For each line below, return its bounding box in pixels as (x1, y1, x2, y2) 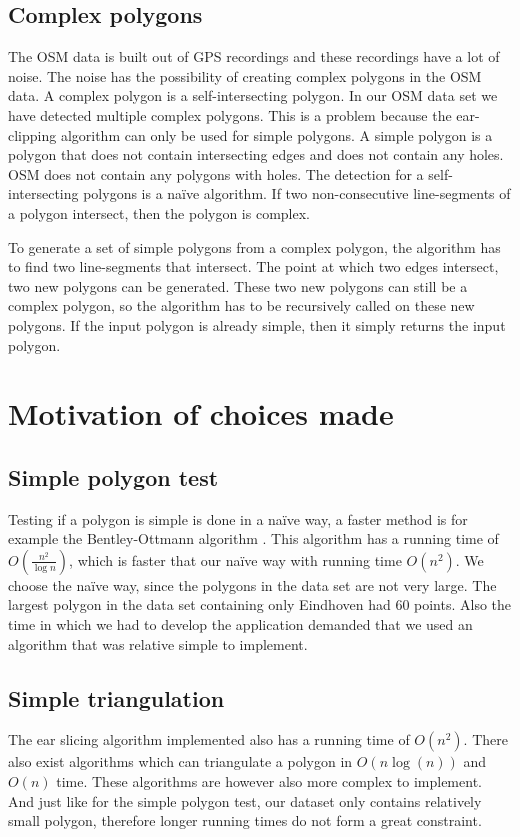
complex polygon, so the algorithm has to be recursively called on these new (8, 295, 475, 316)
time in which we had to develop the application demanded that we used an (8, 614, 473, 635)
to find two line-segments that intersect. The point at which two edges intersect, (8, 256, 499, 277)
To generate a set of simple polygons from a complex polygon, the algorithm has (8, 236, 501, 257)
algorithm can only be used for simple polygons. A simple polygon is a (60, 124, 493, 145)
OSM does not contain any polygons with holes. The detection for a (8, 163, 424, 184)
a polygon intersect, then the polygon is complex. (8, 202, 310, 223)
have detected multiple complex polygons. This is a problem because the (8, 104, 452, 125)
